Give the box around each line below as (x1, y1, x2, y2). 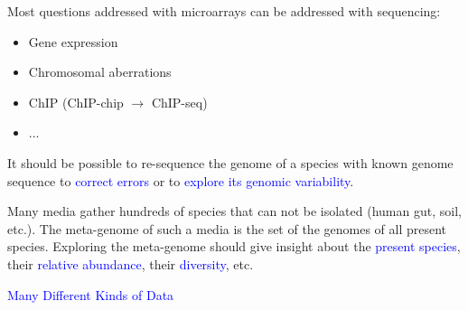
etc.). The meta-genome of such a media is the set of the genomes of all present (7, 219, 447, 238)
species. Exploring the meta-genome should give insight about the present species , (7, 237, 461, 256)
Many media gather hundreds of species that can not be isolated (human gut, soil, (7, 202, 462, 221)
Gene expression (28, 32, 118, 51)
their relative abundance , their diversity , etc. (7, 254, 254, 273)
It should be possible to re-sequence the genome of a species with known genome (7, 153, 454, 172)
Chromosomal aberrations (28, 62, 172, 81)
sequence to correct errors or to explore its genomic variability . (7, 171, 354, 190)
